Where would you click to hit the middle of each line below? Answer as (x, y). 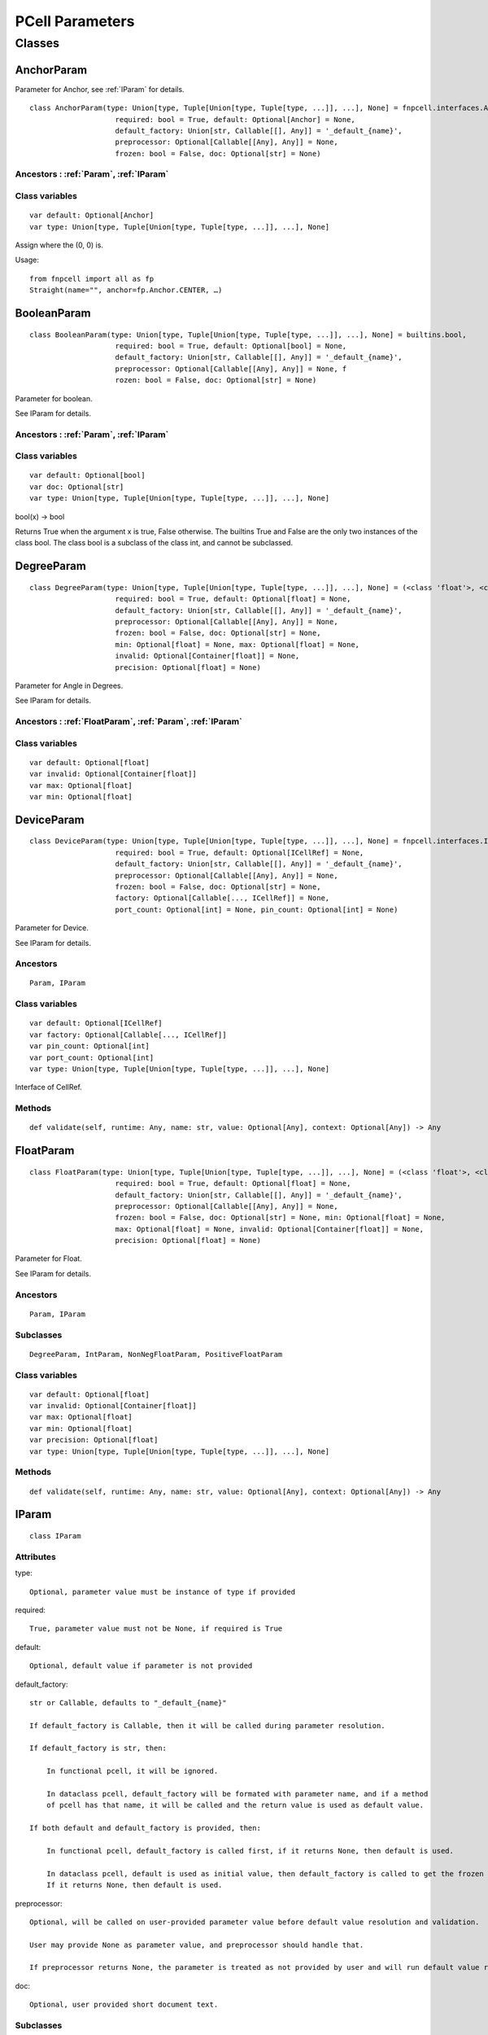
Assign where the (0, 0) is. (59, 245)
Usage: (27, 260)
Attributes (35, 1556)
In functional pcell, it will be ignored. (132, 1771)
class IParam (55, 1536)
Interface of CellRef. (49, 1088)
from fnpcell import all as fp (92, 278)
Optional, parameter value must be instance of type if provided (163, 1592)
